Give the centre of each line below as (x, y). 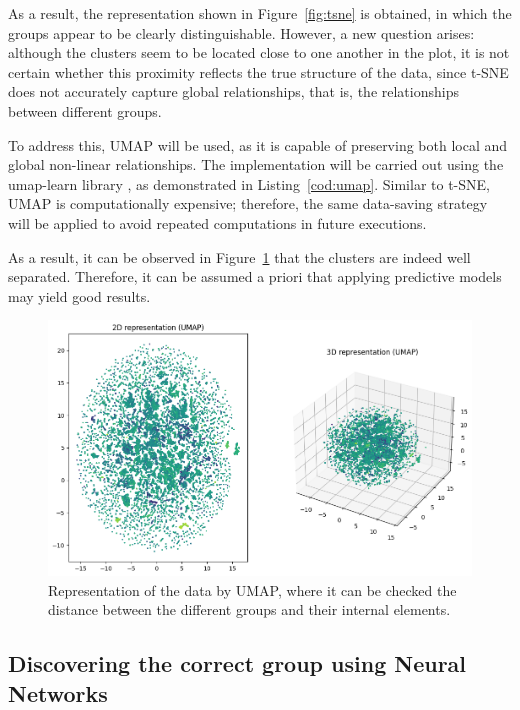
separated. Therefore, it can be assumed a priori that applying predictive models (255, 276)
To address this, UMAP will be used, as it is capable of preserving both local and (258, 144)
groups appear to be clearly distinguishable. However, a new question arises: (241, 32)
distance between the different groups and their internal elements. (249, 609)
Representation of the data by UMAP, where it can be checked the (252, 589)
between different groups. (85, 110)
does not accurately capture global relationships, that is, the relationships (233, 91)
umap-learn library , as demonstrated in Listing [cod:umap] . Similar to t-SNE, (249, 183)
